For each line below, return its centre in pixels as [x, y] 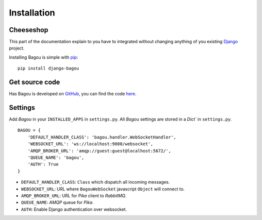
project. [17, 48]
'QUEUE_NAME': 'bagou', [56, 158]
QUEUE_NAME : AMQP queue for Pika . [57, 203]
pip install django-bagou [49, 68]
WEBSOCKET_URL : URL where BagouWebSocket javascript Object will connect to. [103, 189]
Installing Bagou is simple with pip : [44, 57]
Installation [32, 13]
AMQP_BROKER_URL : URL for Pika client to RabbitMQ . [74, 195]
